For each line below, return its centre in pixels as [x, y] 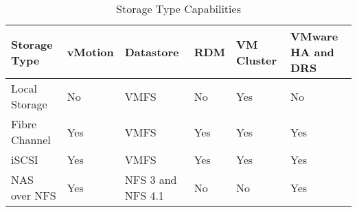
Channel [31, 140]
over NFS [34, 195]
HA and [312, 52]
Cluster [257, 60]
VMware [314, 36]
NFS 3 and [151, 179]
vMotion [90, 52]
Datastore [152, 52]
